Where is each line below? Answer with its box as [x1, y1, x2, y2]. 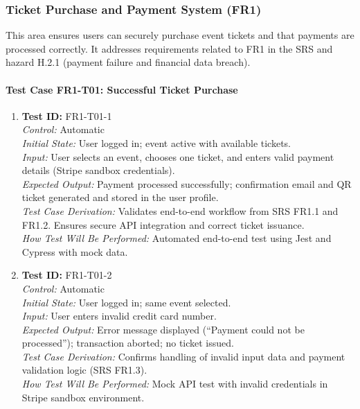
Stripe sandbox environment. [21, 390, 145, 404]
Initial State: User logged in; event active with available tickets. [21, 135, 291, 150]
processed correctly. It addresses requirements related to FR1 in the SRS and [6, 41, 333, 55]
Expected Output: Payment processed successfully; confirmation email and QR [21, 176, 352, 191]
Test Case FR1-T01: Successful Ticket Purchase [6, 82, 238, 96]
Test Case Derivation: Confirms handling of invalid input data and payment [21, 349, 345, 363]
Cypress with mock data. [21, 244, 128, 259]
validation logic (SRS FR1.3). [21, 363, 147, 377]
